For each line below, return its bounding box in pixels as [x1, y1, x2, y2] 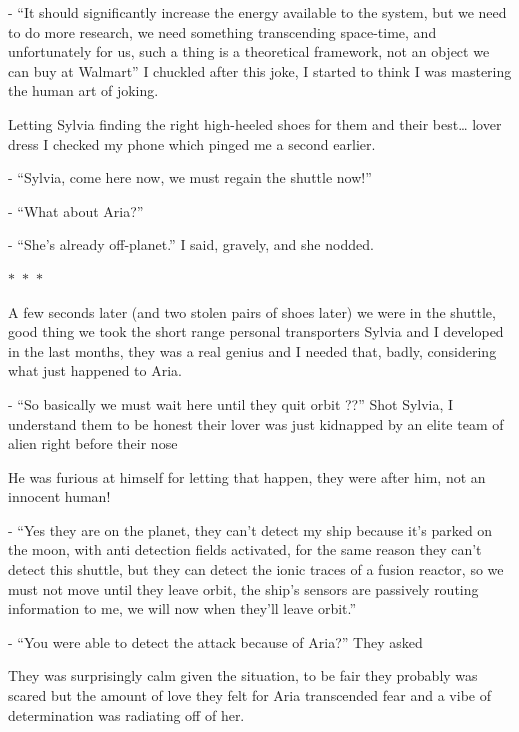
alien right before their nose [8, 433, 178, 454]
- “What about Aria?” [8, 200, 144, 221]
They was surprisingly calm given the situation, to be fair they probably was [8, 665, 478, 686]
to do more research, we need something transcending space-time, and [8, 21, 437, 42]
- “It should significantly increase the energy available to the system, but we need [8, 2, 507, 22]
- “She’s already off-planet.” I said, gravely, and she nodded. [8, 234, 374, 255]
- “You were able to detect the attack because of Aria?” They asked [8, 631, 423, 652]
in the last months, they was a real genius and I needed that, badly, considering [8, 340, 497, 361]
